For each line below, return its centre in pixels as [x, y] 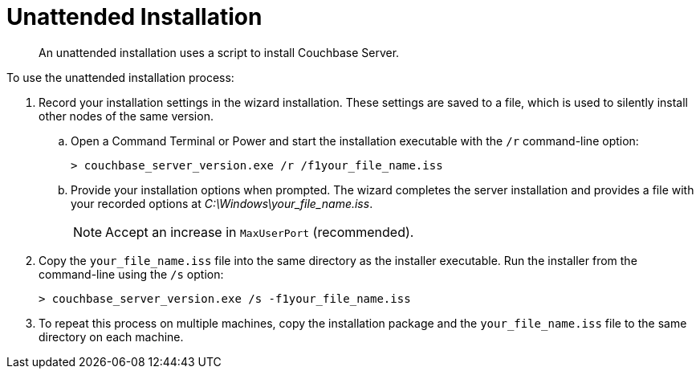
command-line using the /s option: [131, 274]
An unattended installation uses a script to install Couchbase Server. [219, 52]
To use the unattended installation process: [120, 77]
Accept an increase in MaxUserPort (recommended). [260, 232]
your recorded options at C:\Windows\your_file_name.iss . [222, 203]
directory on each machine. [111, 336]
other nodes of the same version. [126, 116]
